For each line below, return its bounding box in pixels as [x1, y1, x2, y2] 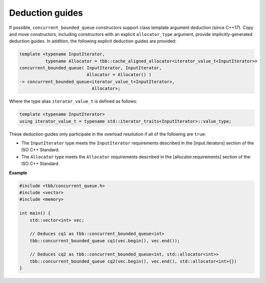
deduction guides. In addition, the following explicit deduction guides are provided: [9, 38, 177, 44]
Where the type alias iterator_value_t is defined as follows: [9, 98, 137, 104]
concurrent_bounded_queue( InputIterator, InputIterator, [19, 65, 162, 71]
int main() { [19, 210, 51, 216]
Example [9, 170, 27, 175]
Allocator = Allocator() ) [86, 72, 152, 78]
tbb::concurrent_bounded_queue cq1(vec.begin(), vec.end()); [29, 238, 180, 243]
